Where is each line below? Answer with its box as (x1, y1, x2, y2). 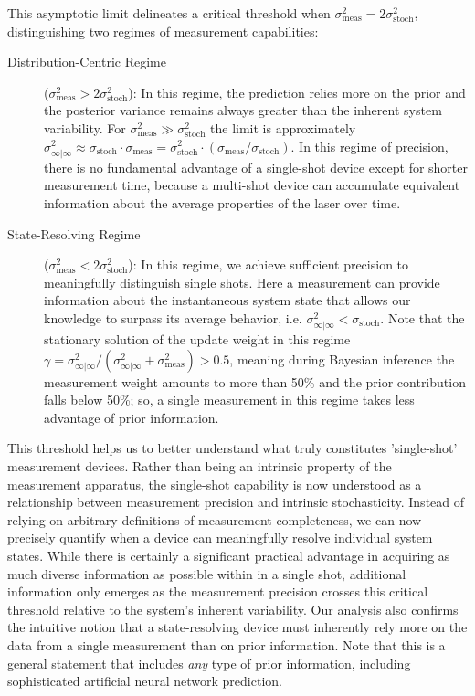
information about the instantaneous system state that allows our (44, 290, 411, 310)
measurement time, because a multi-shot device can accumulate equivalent (44, 175, 460, 195)
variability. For (44, 118, 126, 137)
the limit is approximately (210, 118, 356, 137)
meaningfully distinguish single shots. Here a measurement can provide (44, 272, 440, 291)
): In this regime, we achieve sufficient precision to (128, 255, 409, 274)
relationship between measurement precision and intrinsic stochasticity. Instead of (7, 492, 465, 511)
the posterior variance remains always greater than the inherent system (44, 100, 442, 120)
